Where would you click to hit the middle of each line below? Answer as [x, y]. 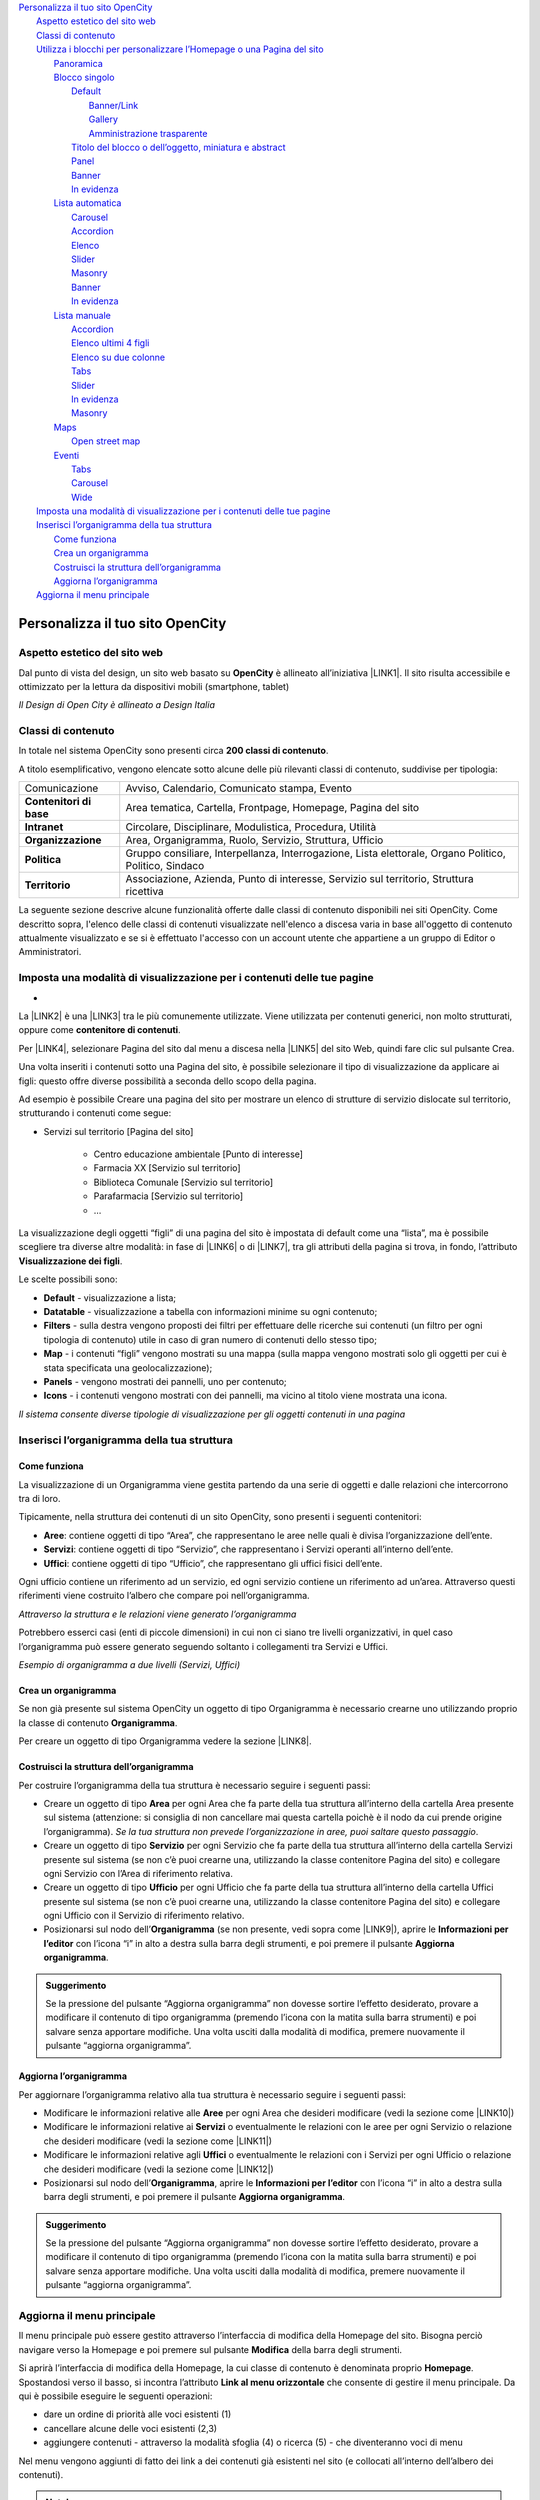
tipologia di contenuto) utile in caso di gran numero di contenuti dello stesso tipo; [210, 1339]
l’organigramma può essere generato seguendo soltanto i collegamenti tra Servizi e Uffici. [203, 1646]
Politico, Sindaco [165, 866]
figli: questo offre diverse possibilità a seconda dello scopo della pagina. [167, 1081]
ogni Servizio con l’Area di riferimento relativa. [138, 1873]
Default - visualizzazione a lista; [110, 1297]
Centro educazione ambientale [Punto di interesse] [198, 1154]
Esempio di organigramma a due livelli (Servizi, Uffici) [129, 1664]
